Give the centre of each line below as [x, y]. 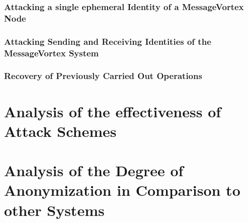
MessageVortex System [52, 53]
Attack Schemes [60, 131]
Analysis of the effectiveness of [113, 111]
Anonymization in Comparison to [122, 190]
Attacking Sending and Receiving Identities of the [108, 41]
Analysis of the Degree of [94, 170]
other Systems [54, 210]
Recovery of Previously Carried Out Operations [103, 76]
